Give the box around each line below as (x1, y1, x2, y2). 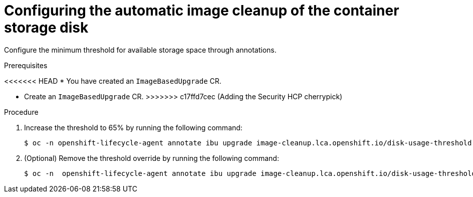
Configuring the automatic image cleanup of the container (4, 2, 399, 19)
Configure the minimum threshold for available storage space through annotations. (4, 45, 277, 54)
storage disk (4, 19, 89, 36)
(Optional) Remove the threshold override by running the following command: (24, 153, 279, 162)
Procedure (4, 107, 39, 116)
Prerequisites (4, 61, 48, 70)
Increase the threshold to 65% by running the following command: (24, 123, 243, 132)
